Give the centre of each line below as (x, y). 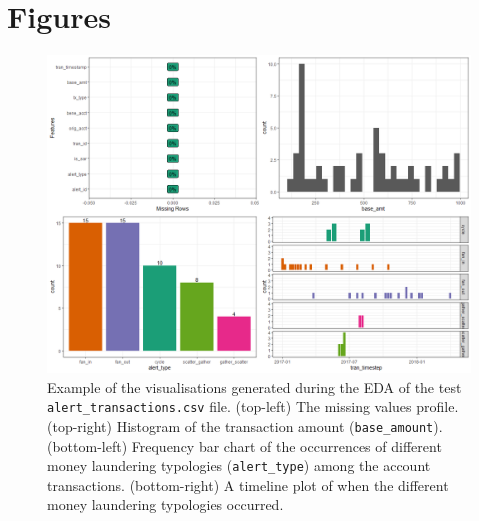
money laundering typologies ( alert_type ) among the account (239, 465)
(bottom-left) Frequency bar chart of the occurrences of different (244, 445)
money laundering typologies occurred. (165, 504)
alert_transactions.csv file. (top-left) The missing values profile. (253, 406)
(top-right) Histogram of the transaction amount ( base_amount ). (245, 425)
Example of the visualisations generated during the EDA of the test (254, 386)
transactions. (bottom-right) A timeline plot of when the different (248, 484)
